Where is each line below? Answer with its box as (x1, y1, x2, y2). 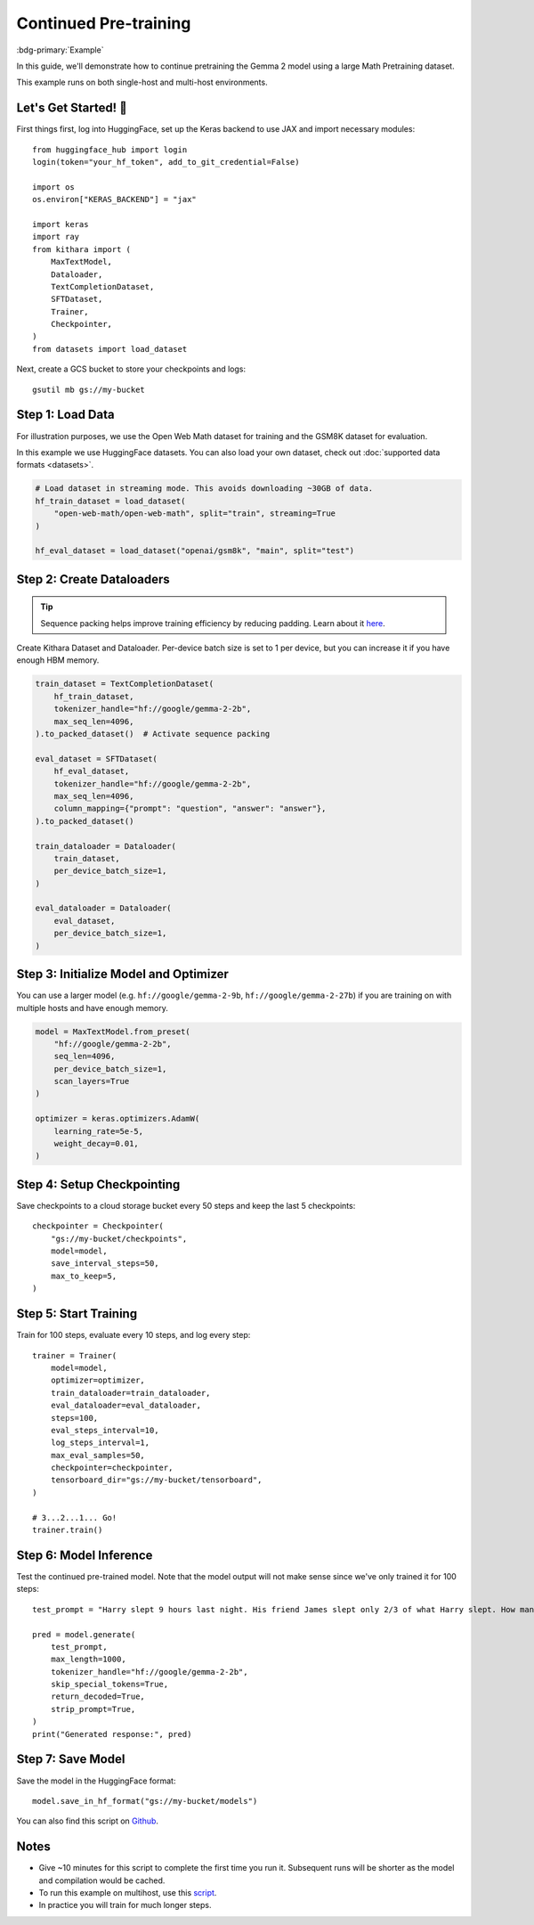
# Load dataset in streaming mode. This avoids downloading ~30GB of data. (35, 484, 374, 493)
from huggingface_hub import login (32, 144, 188, 155)
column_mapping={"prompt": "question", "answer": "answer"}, (53, 803, 327, 814)
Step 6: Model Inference (16, 1547, 153, 1562)
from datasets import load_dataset (32, 344, 188, 354)
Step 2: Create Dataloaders (16, 571, 170, 587)
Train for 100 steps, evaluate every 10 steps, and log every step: (16, 1330, 251, 1341)
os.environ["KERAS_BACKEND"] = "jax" (32, 194, 198, 205)
